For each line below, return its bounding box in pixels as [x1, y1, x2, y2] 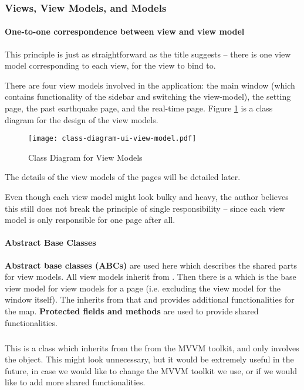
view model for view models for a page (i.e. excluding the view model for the [5, 282, 281, 294]
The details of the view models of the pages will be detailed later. [5, 171, 241, 183]
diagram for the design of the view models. [5, 113, 158, 126]
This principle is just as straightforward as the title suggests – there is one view [5, 48, 291, 60]
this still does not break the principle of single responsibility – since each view [5, 202, 285, 214]
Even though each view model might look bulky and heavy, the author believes [5, 191, 289, 203]
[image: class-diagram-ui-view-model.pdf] [28, 134, 197, 143]
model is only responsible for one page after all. [5, 213, 175, 226]
